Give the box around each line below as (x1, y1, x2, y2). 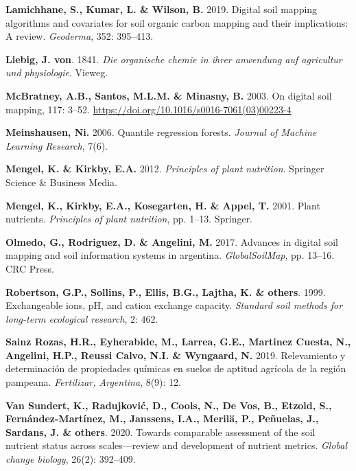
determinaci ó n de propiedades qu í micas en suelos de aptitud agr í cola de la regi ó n (5, 361, 346, 376)
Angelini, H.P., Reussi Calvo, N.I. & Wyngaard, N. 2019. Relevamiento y (5, 347, 346, 362)
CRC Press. (5, 261, 54, 275)
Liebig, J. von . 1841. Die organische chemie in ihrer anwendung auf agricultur (5, 51, 342, 66)
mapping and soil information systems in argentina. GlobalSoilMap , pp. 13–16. (5, 248, 335, 262)
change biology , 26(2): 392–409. (5, 452, 136, 466)
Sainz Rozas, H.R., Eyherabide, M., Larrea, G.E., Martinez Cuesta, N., (5, 334, 351, 349)
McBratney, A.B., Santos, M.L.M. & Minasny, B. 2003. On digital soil (5, 88, 332, 102)
